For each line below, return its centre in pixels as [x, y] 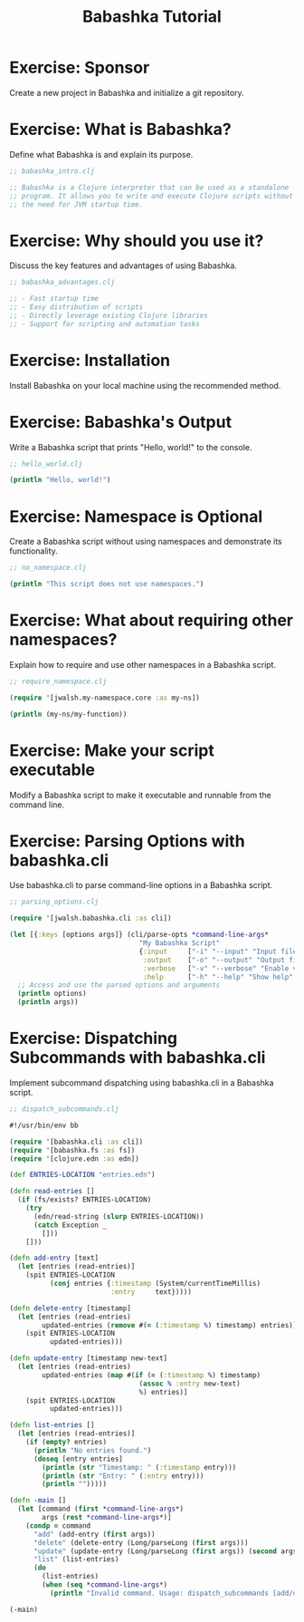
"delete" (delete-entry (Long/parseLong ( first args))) [141, 1542]
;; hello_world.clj [46, 464]
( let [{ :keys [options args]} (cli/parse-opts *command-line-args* [139, 935]
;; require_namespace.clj [58, 681]
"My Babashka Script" [180, 943]
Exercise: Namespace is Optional [136, 516]
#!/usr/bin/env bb [44, 1125]
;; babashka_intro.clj [52, 171]
